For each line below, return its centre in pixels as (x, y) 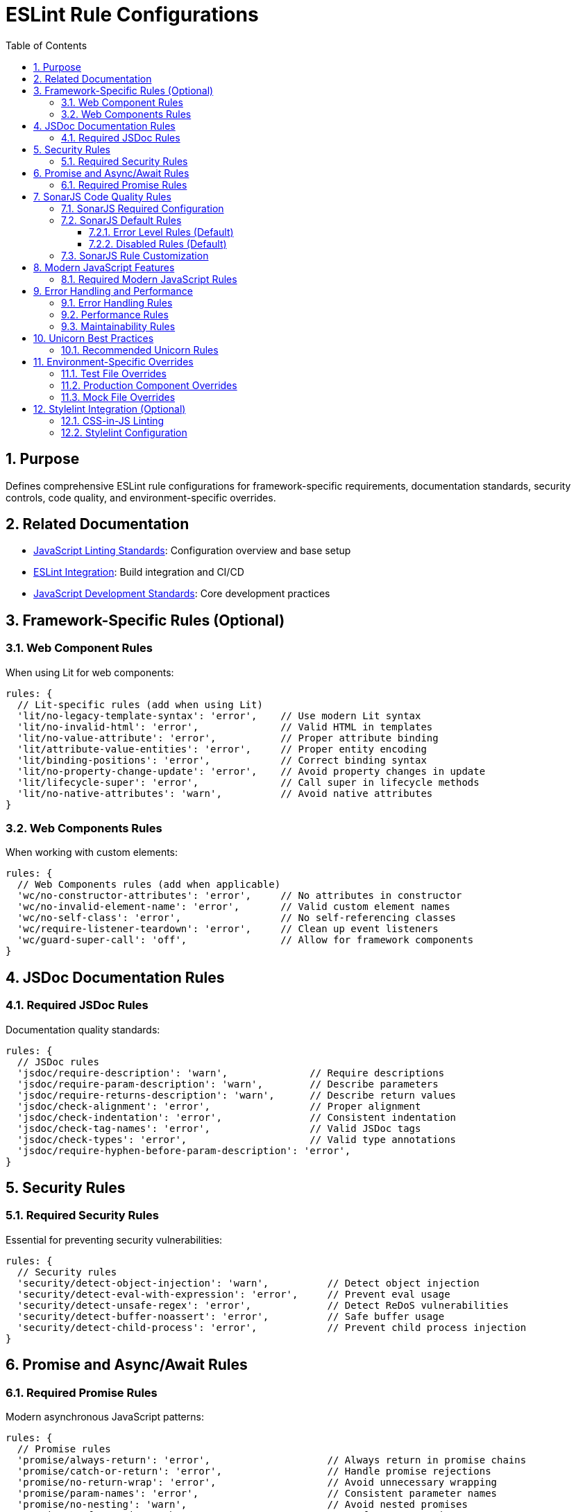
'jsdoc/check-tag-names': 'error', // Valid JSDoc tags (219, 1128)
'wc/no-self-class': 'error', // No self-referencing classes (237, 918)
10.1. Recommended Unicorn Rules (140, 350)
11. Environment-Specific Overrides (113, 361)
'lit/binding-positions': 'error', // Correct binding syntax (222, 760)
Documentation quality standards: (83, 1029)
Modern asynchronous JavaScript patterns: (105, 1417)
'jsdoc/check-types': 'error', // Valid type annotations (237, 1139)
